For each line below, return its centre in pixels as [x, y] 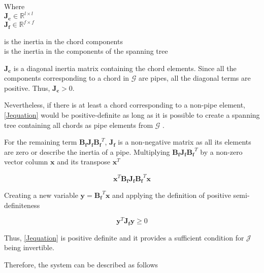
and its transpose [84, 162]
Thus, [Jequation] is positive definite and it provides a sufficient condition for [124, 237]
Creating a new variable [41, 195]
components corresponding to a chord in [67, 78]
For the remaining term [41, 142]
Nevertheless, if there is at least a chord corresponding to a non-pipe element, [125, 105]
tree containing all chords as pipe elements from [79, 125]
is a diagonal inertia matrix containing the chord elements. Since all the [125, 68]
